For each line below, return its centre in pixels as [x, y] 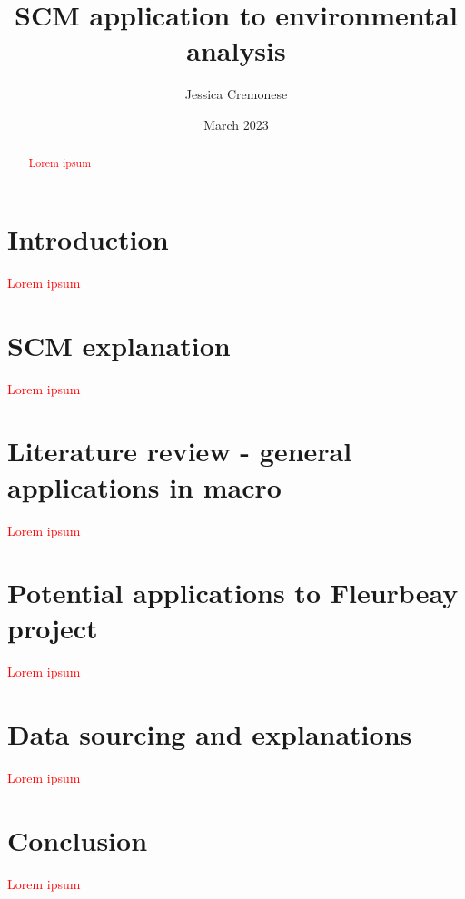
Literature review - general [180, 451]
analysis [236, 50]
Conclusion [78, 840]
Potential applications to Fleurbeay [233, 593]
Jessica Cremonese [236, 94]
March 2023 [236, 124]
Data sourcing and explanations [210, 734]
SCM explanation [119, 345]
